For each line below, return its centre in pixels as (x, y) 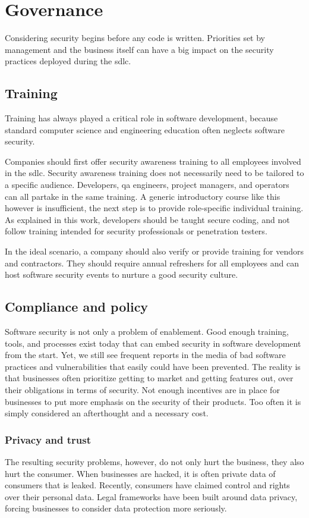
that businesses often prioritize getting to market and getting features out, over (149, 378)
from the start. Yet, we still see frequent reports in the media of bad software (145, 355)
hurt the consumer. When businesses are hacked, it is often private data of (140, 473)
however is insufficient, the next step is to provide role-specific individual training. (154, 208)
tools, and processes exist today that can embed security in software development (153, 343)
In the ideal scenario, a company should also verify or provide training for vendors (154, 251)
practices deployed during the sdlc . (68, 61)
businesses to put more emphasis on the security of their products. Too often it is (153, 401)
